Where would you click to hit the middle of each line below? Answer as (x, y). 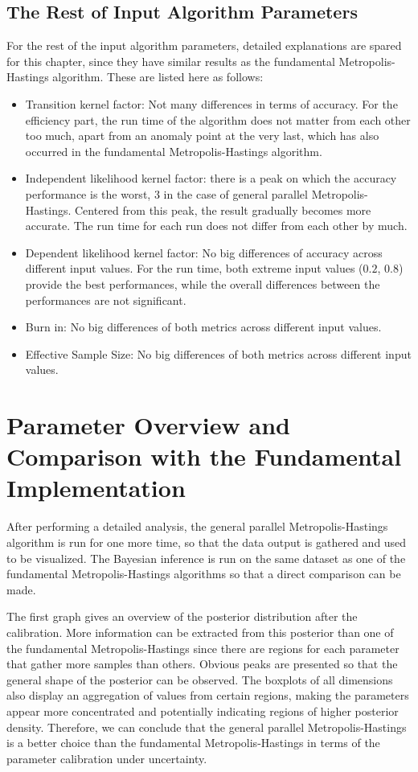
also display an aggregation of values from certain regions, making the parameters (208, 695)
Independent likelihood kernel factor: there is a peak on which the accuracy (211, 178)
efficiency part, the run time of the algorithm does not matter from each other (218, 119)
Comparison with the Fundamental (204, 456)
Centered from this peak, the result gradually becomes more (223, 209)
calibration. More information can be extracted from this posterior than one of (200, 632)
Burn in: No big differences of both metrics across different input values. (203, 327)
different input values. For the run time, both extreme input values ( (194, 268)
